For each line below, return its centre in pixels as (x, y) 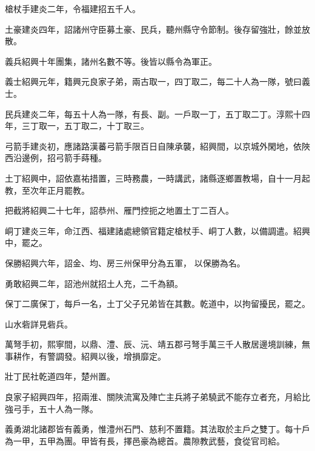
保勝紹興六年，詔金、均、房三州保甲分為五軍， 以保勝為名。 (125, 262)
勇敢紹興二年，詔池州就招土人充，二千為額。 (94, 283)
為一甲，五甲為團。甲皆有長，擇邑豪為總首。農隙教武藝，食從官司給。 (145, 440)
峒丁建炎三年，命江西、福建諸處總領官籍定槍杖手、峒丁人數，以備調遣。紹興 (157, 230)
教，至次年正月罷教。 (47, 190)
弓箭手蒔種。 (81, 158)
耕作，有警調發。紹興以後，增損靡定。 (89, 356)
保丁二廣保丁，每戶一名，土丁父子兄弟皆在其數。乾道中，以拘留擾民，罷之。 (157, 304)
